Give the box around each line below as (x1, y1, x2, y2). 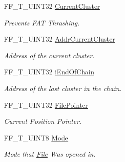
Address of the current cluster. (4, 50, 95, 60)
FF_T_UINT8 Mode (4, 132, 68, 142)
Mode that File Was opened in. (4, 149, 96, 159)
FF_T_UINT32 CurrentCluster (4, 1, 100, 11)
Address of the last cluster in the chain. (4, 83, 122, 93)
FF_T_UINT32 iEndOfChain (4, 67, 94, 77)
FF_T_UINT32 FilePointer (4, 99, 88, 110)
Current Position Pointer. (4, 116, 82, 126)
